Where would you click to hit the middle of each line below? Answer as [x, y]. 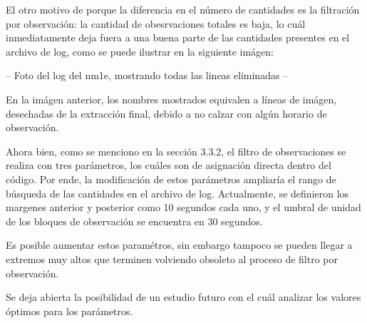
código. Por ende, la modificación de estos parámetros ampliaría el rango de [171, 179]
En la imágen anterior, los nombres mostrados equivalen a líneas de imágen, [171, 99]
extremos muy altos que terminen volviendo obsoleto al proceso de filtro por [172, 258]
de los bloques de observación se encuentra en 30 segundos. [134, 221]
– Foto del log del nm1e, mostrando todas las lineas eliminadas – [147, 75]
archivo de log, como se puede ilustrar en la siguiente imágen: [140, 51]
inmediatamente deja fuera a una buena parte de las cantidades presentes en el [178, 37]
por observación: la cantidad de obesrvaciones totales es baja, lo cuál [156, 23]
